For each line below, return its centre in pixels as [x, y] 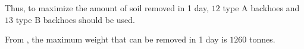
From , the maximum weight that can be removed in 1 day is [116, 39]
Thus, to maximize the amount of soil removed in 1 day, [107, 8]
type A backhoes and [261, 8]
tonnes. [262, 39]
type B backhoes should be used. [75, 19]
